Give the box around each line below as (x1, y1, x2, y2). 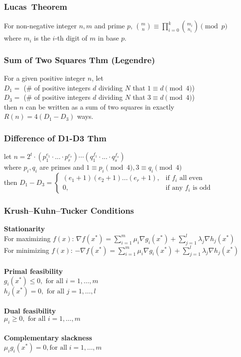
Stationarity (4, 223, 45, 234)
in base (98, 33, 119, 43)
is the (34, 33, 51, 43)
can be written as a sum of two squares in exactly (25, 101, 175, 112)
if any (165, 184, 183, 192)
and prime (94, 21, 125, 31)
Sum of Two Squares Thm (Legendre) (4, 53, 155, 66)
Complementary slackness (4, 333, 92, 343)
